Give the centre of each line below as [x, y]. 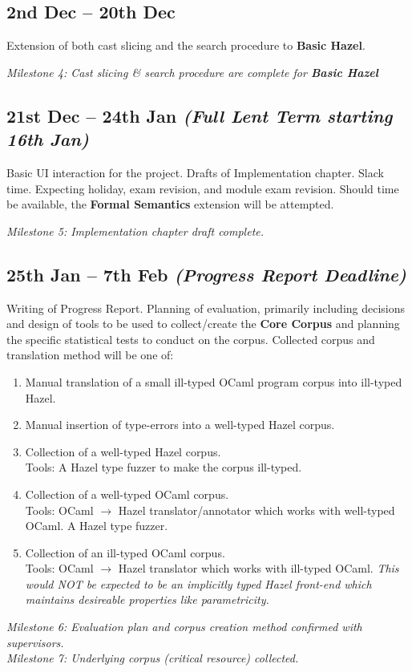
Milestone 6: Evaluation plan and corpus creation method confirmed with [184, 627]
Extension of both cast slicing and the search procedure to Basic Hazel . [186, 45]
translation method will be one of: [90, 355]
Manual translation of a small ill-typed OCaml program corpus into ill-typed [214, 381]
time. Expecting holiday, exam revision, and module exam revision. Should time [203, 188]
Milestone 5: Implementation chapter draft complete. [135, 231]
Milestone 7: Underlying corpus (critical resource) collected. [153, 658]
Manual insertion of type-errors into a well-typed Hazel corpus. [180, 425]
